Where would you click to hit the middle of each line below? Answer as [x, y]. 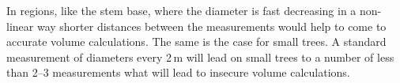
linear [20, 26]
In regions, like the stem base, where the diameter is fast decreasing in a [181, 10]
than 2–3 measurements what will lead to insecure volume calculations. [178, 72]
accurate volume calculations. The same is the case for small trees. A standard [196, 41]
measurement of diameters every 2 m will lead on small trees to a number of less [200, 57]
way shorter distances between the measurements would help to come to [211, 26]
